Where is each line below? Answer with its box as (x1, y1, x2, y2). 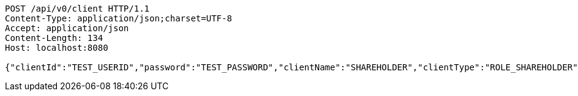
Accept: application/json (5, 23, 129, 33)
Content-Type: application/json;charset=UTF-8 (5, 13, 232, 23)
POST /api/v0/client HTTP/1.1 (5, 4, 150, 13)
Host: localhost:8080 (5, 43, 108, 53)
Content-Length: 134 (5, 33, 103, 43)
